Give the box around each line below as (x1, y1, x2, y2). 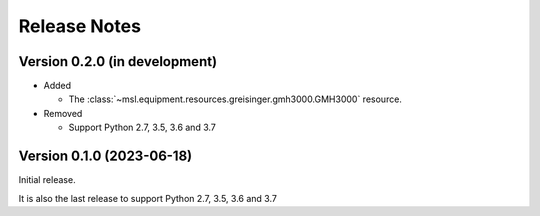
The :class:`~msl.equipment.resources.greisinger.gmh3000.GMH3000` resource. (68, 93, 402, 105)
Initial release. (18, 174, 76, 186)
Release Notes (18, 15, 142, 37)
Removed (43, 107, 83, 119)
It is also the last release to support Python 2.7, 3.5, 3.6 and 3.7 (18, 192, 277, 204)
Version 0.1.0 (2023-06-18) (18, 148, 193, 165)
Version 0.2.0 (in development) (18, 53, 218, 70)
